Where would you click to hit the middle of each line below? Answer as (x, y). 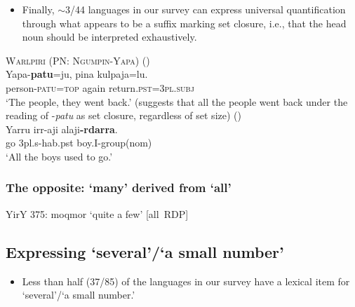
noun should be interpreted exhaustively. (109, 37)
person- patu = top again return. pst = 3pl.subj (100, 87)
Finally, (38, 9)
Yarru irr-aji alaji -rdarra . (62, 129)
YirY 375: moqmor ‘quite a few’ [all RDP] (97, 213)
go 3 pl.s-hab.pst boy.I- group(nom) (79, 143)
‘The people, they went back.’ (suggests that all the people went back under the (177, 101)
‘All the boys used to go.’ (59, 156)
